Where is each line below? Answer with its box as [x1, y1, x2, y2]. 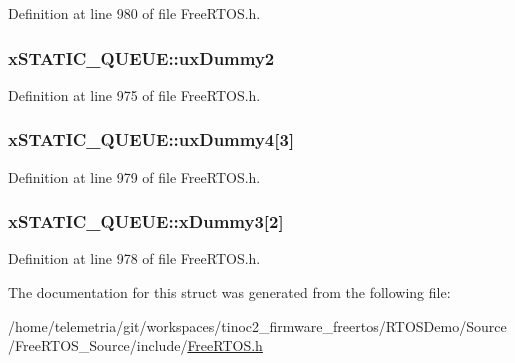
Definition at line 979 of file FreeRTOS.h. [8, 166, 261, 187]
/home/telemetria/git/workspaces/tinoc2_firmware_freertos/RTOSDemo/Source [8, 315, 507, 336]
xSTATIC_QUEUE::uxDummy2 [8, 45, 275, 70]
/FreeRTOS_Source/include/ [8, 335, 188, 356]
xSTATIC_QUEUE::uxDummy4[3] [8, 127, 295, 152]
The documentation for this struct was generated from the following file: [8, 282, 451, 303]
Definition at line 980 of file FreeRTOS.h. [8, 3, 261, 23]
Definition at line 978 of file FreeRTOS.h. [8, 248, 261, 269]
